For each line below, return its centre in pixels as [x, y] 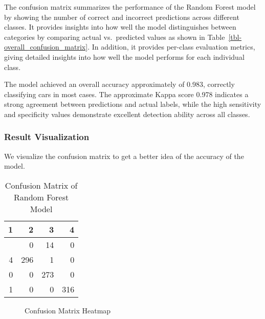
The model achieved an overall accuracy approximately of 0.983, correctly [119, 84]
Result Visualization [47, 137]
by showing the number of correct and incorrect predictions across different [122, 17]
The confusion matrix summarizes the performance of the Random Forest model [130, 7]
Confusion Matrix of [41, 185]
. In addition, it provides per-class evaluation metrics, [171, 47]
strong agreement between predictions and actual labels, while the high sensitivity [133, 104]
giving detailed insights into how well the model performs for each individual [124, 56]
